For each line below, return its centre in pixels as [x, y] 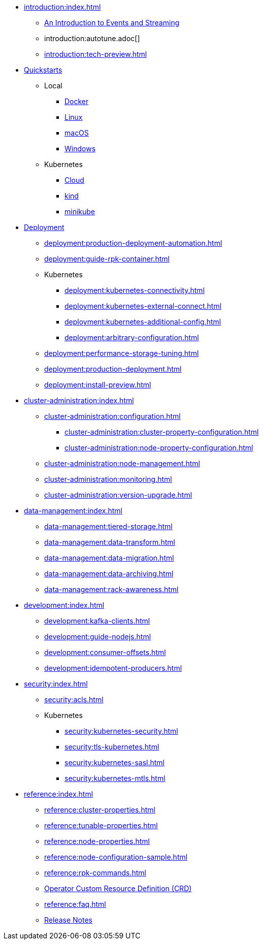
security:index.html [56, 684]
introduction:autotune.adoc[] [92, 38]
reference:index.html [59, 794]
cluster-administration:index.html [79, 400]
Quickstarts [43, 70]
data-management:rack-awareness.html [111, 589]
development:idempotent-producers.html [113, 668]
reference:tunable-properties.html [101, 825]
